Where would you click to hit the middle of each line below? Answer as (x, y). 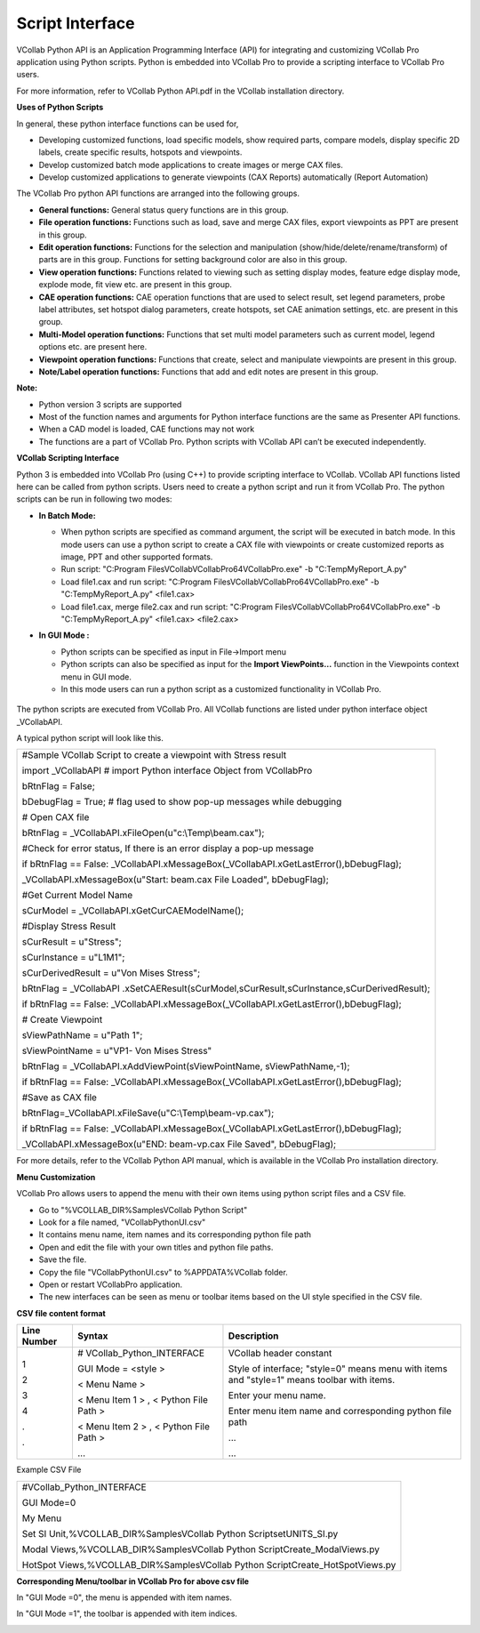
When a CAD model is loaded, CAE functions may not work (147, 429)
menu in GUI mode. (96, 677)
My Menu (42, 1518)
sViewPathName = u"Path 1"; (82, 1035)
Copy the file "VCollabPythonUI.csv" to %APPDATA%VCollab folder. (163, 1272)
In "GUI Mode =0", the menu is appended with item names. (124, 1597)
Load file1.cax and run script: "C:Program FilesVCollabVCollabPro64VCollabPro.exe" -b (220, 582)
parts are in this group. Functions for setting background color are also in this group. (193, 260)
